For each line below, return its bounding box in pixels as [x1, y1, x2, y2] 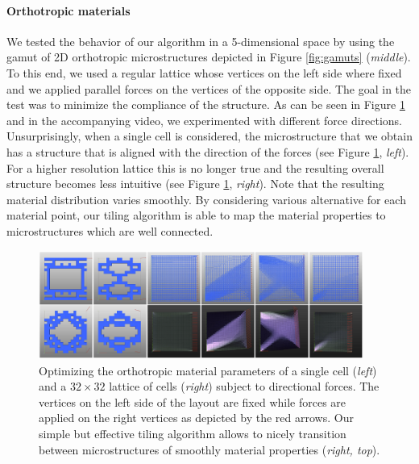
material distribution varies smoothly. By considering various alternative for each [6, 190, 406, 207]
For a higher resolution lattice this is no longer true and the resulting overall [6, 159, 384, 176]
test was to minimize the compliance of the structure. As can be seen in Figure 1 [6, 96, 405, 113]
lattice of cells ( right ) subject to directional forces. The [109, 378, 380, 395]
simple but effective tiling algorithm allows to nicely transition [39, 425, 346, 442]
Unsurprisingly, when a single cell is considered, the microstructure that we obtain [6, 127, 413, 144]
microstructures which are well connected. [6, 222, 214, 239]
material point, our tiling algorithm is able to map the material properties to [6, 207, 386, 224]
